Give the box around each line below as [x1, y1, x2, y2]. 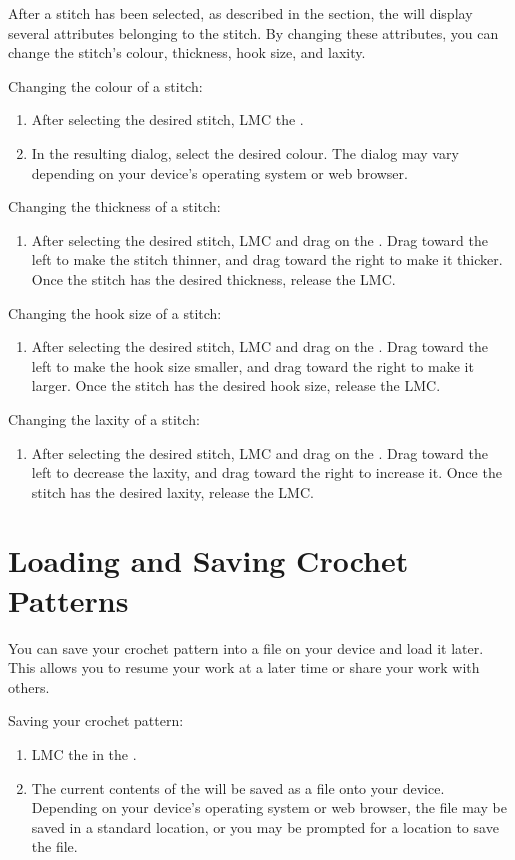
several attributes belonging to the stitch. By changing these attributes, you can [8, 22, 499, 43]
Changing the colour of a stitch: [8, 75, 203, 96]
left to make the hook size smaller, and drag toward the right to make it [31, 355, 474, 376]
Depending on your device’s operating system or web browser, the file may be [31, 797, 507, 818]
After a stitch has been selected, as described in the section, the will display [8, 3, 473, 23]
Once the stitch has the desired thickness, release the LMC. [31, 268, 396, 289]
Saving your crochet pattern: [8, 710, 184, 731]
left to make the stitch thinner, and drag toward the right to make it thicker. [31, 249, 503, 270]
